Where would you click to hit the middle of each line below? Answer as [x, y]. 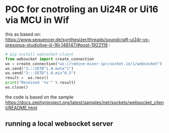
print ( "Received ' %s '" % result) [41, 83]
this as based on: [23, 34]
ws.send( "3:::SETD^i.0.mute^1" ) [39, 69]
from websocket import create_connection [50, 59]
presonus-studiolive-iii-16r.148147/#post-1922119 [57, 45]
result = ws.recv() [27, 78]
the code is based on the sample [39, 97]
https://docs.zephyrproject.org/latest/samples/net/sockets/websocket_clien [84, 102]
